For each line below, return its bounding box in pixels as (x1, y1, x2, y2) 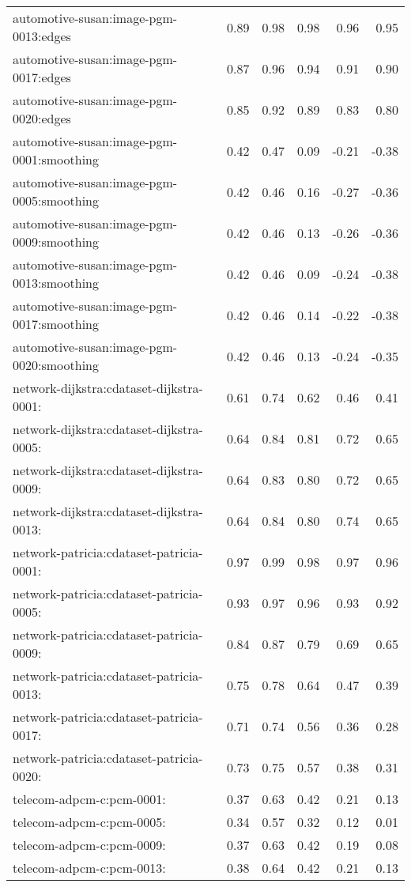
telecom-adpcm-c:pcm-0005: (13, 813, 166, 831)
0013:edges (13, 27, 71, 45)
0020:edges (13, 109, 71, 127)
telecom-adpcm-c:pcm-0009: (13, 836, 166, 854)
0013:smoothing (13, 274, 99, 292)
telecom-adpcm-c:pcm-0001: (13, 790, 166, 808)
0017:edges (13, 68, 71, 86)
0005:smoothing (13, 191, 99, 209)
